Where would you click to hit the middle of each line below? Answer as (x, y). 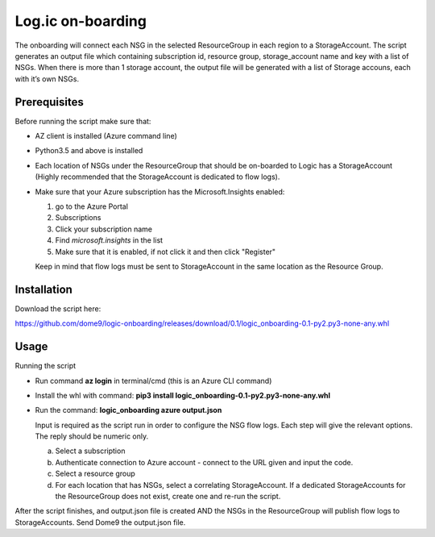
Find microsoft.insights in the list (109, 240)
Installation (43, 289)
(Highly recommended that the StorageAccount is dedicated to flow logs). (157, 177)
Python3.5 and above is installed (89, 151)
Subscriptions (78, 218)
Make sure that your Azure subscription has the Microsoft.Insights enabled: (160, 191)
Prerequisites (49, 102)
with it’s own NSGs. (47, 79)
